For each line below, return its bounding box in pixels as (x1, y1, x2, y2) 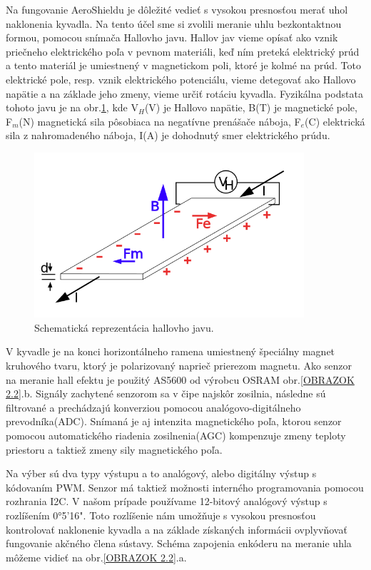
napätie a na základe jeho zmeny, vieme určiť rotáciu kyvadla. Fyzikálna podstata (6, 86, 363, 101)
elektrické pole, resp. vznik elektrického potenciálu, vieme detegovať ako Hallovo (6, 71, 356, 86)
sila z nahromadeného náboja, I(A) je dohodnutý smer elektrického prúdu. (6, 128, 330, 143)
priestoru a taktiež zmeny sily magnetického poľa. (6, 442, 223, 457)
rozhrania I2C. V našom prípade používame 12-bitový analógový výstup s (6, 494, 327, 509)
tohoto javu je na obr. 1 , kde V (6, 100, 138, 115)
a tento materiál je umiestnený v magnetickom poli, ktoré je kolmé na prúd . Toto (6, 58, 361, 73)
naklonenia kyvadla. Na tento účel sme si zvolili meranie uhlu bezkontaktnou (6, 16, 342, 31)
